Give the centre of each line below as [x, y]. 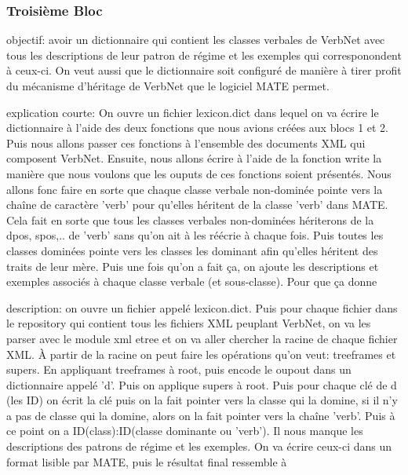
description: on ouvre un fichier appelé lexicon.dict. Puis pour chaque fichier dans [202, 307]
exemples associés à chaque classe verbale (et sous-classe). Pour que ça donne [192, 281]
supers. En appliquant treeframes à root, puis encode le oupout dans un [179, 369]
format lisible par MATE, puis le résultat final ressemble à [147, 461]
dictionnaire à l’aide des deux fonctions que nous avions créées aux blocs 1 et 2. [198, 128]
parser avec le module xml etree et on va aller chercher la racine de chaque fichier [202, 338]
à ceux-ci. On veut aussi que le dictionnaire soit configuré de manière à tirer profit [204, 70]
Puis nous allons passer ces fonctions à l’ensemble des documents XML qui [186, 142]
